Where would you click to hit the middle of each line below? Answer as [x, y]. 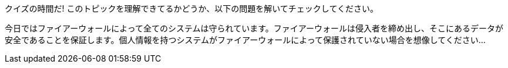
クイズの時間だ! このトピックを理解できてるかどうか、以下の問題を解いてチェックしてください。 [192, 8]
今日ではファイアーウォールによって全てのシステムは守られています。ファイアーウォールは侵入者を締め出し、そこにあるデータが [254, 28]
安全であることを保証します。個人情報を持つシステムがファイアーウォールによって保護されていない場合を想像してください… [245, 40]
